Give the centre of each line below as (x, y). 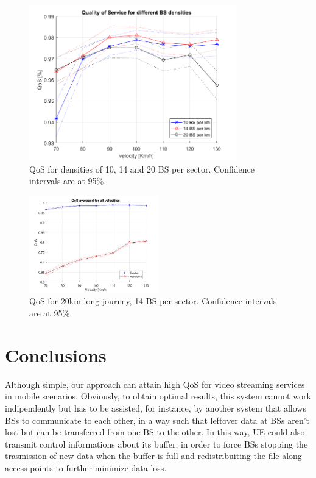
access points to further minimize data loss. (86, 467)
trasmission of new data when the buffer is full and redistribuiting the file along (153, 456)
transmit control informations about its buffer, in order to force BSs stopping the (156, 444)
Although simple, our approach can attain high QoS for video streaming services (155, 384)
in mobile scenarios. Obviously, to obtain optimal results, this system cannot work (158, 396)
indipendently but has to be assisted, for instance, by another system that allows (156, 408)
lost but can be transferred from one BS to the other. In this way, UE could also (155, 432)
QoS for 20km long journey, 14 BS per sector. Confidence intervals (153, 301)
